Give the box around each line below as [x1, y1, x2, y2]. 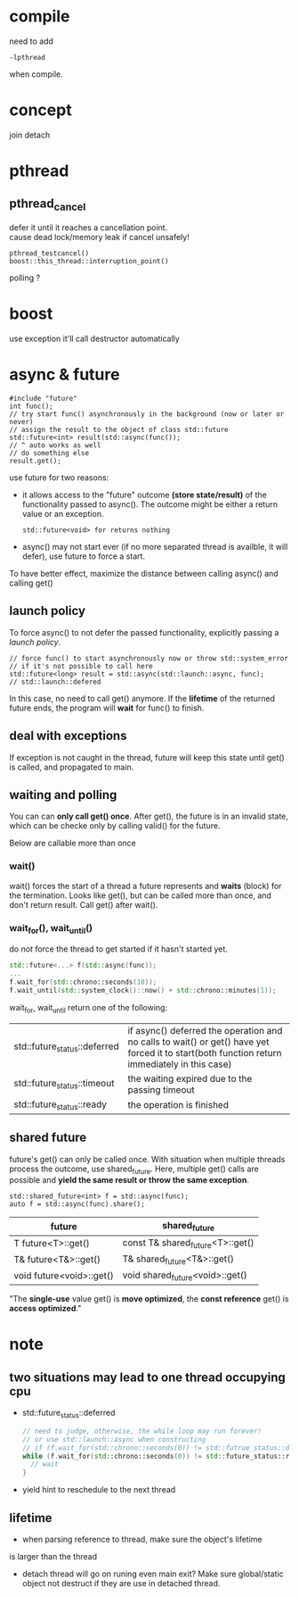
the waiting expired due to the [127, 1072, 253, 1085]
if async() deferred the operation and [127, 1024, 283, 1036]
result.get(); [9, 456, 62, 465]
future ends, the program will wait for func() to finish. [9, 703, 205, 713]
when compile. [9, 69, 64, 79]
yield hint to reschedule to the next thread [21, 1485, 176, 1495]
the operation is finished [127, 1099, 230, 1111]
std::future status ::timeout [13, 1077, 115, 1091]
